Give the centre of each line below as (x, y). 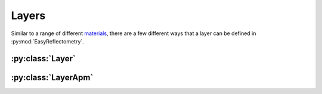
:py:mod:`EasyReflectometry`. (48, 41)
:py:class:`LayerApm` (52, 77)
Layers (28, 15)
